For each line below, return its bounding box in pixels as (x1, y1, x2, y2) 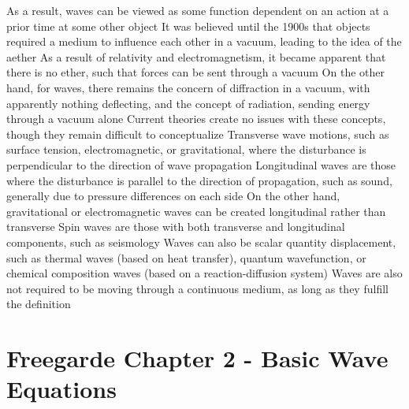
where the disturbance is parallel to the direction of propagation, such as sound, (6, 172, 392, 188)
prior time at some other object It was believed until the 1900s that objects (6, 17, 370, 34)
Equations (6, 373, 117, 405)
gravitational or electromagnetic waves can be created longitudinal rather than (6, 203, 386, 219)
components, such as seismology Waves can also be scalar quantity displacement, (6, 233, 396, 250)
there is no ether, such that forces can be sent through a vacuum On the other (6, 64, 385, 80)
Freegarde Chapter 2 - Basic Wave (6, 342, 389, 374)
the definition (6, 296, 71, 312)
